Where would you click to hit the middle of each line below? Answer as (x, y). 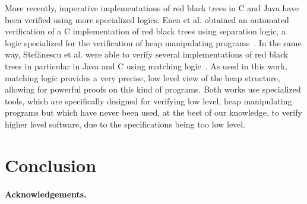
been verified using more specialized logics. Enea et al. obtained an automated (147, 19)
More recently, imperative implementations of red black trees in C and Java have (152, 8)
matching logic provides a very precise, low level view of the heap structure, (143, 77)
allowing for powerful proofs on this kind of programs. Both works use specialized (153, 89)
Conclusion (51, 165)
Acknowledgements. (46, 194)
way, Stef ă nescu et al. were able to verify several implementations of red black (147, 54)
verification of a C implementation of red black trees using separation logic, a (145, 31)
